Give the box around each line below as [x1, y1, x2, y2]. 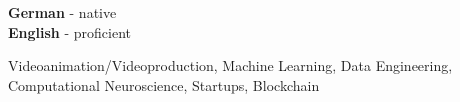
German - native [8, 2, 117, 22]
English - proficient [8, 21, 132, 42]
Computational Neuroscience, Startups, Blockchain [8, 74, 320, 95]
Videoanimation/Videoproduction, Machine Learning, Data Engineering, [8, 55, 453, 76]
